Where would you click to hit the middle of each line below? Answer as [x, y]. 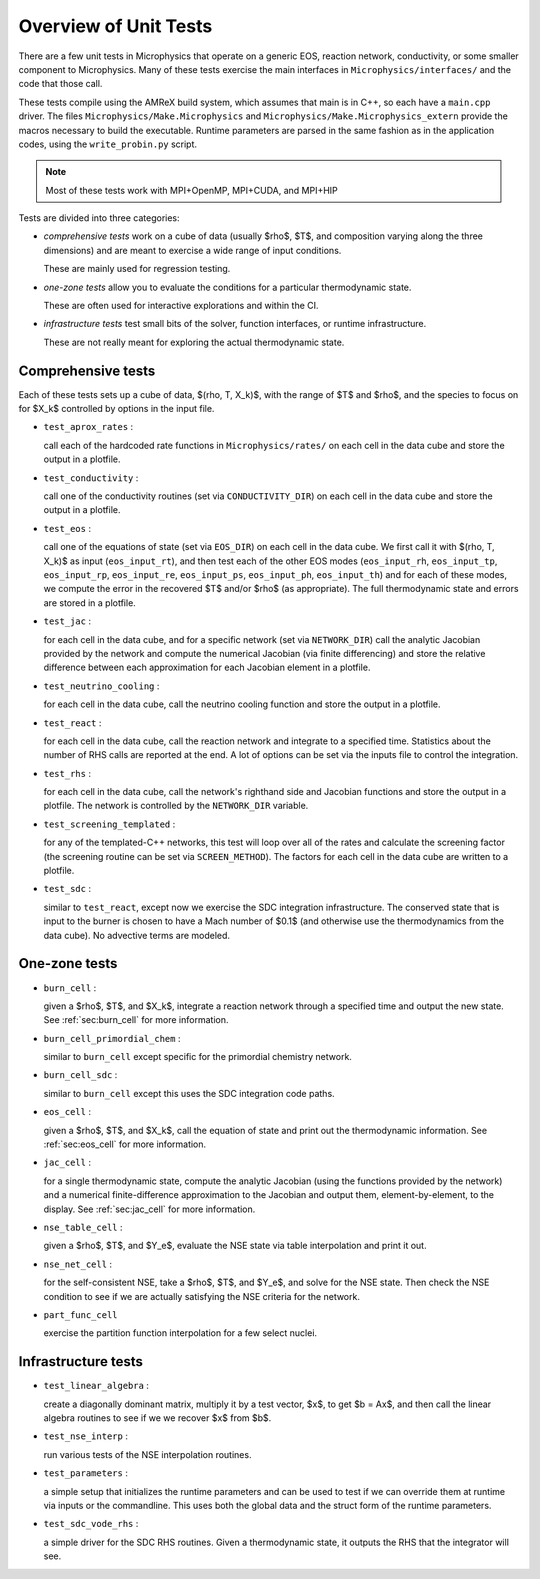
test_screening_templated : [109, 824]
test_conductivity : [91, 477]
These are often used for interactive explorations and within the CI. [181, 306]
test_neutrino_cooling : [101, 686]
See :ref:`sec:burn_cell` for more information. [136, 1020]
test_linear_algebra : [96, 1386]
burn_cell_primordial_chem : [112, 1038]
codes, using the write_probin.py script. [108, 144]
